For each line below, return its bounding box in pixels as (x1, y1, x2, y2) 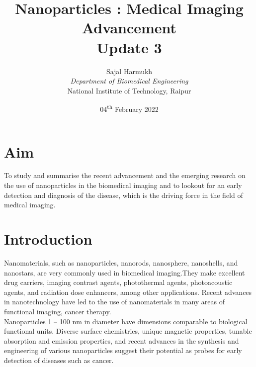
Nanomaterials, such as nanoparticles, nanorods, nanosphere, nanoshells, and (4, 257, 238, 268)
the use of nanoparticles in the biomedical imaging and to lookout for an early (4, 180, 242, 190)
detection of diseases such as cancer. (4, 355, 114, 365)
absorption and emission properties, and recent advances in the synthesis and (4, 335, 239, 346)
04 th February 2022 (100, 102, 159, 114)
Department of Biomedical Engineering (70, 76, 188, 86)
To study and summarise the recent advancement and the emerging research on (4, 170, 246, 181)
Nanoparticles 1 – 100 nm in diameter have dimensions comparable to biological (4, 316, 248, 326)
